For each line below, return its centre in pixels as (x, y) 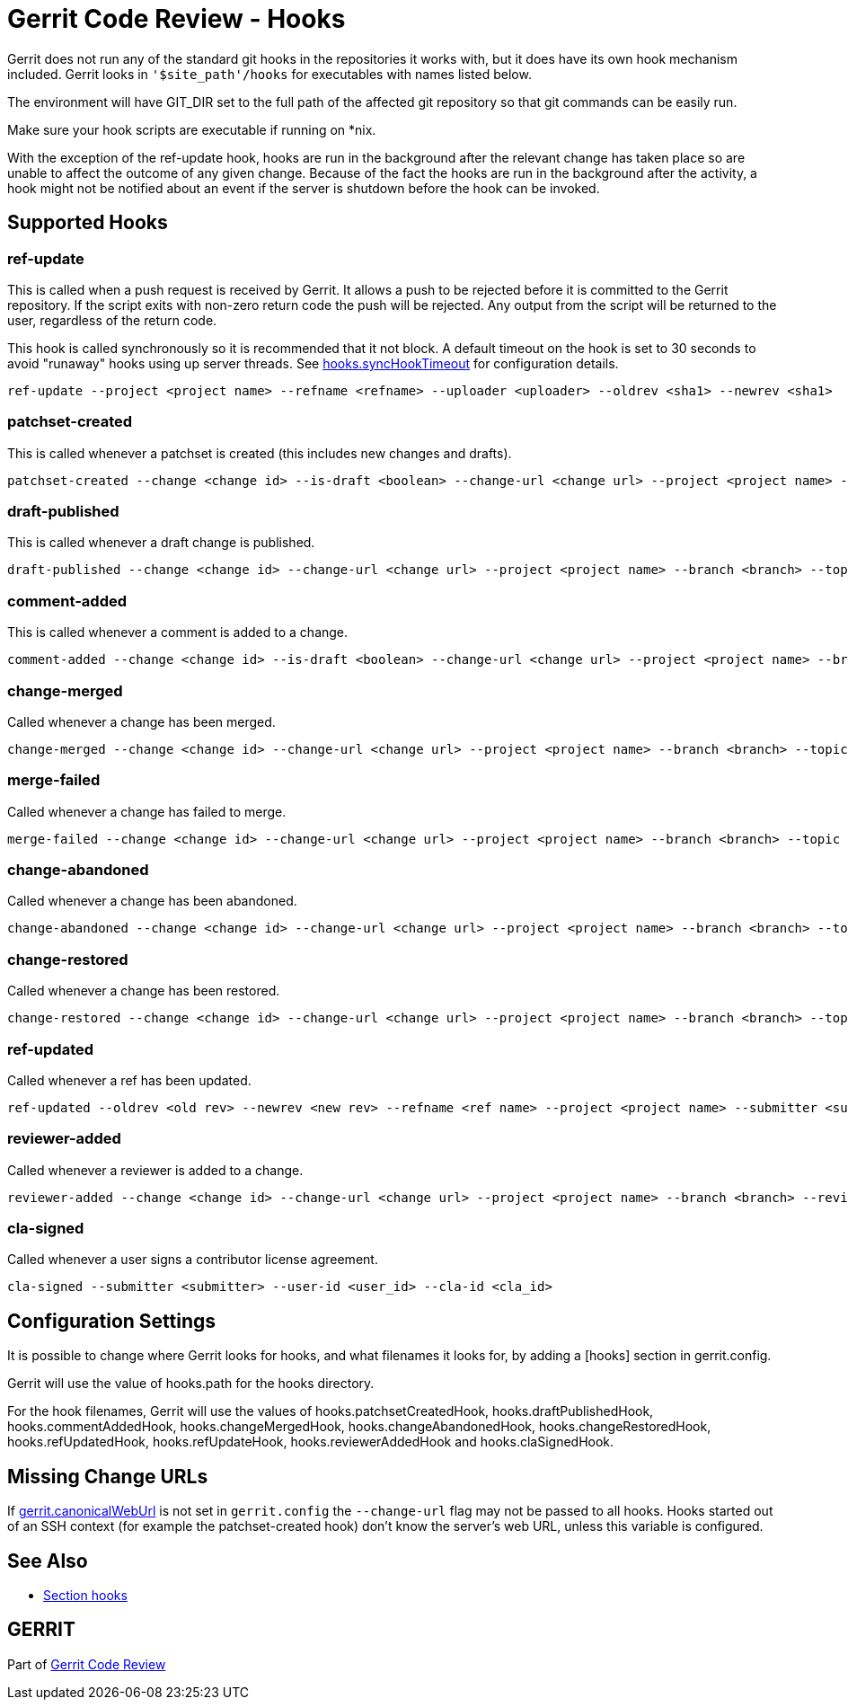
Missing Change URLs (108, 1476)
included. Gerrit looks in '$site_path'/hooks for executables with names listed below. (269, 74)
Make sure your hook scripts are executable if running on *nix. (192, 129)
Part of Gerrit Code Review (87, 1664)
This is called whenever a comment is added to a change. (178, 632)
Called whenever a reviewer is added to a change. (155, 1170)
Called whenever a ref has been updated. (129, 1080)
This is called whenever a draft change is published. (161, 543)
